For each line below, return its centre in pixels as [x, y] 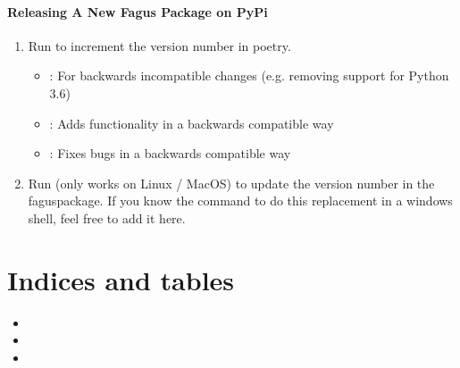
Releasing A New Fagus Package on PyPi [138, 11]
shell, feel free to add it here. [107, 217]
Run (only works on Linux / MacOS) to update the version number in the [231, 183]
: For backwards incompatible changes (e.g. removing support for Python [249, 75]
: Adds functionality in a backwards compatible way [192, 123]
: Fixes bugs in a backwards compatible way [170, 153]
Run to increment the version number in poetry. [159, 45]
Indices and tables [121, 279]
